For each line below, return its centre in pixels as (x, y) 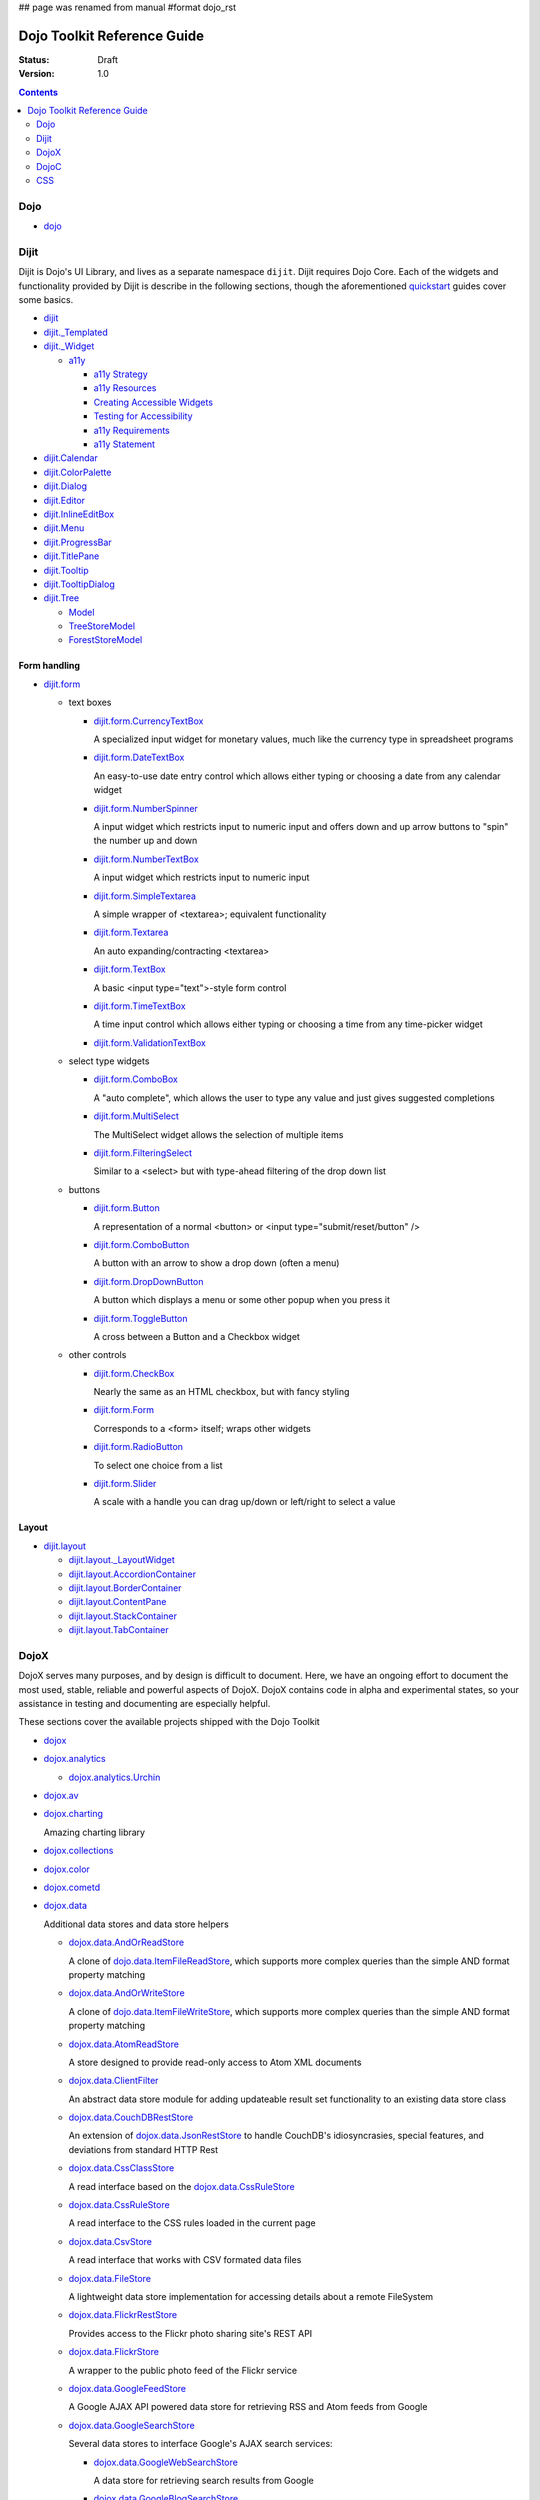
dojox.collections (78, 1851)
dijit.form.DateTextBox (139, 757)
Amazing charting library (94, 1832)
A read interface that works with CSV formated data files (185, 2260)
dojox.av (61, 1796)
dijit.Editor (64, 500)
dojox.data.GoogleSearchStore (131, 2425)
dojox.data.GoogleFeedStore (127, 2388)
